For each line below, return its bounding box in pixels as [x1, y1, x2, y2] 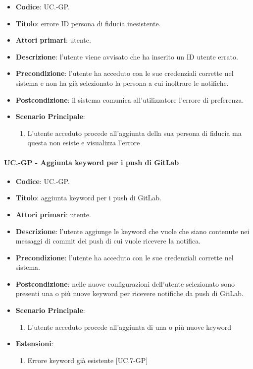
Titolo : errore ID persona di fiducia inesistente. [15, 18, 161, 28]
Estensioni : [15, 338, 53, 349]
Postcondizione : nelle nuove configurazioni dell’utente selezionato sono [15, 278, 235, 289]
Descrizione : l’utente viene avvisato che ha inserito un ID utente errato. [15, 51, 238, 61]
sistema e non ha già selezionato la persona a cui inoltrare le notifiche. [15, 77, 229, 88]
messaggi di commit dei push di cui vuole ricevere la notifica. [15, 236, 201, 246]
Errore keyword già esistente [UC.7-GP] [27, 355, 148, 365]
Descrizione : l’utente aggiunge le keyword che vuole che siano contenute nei [15, 226, 250, 236]
